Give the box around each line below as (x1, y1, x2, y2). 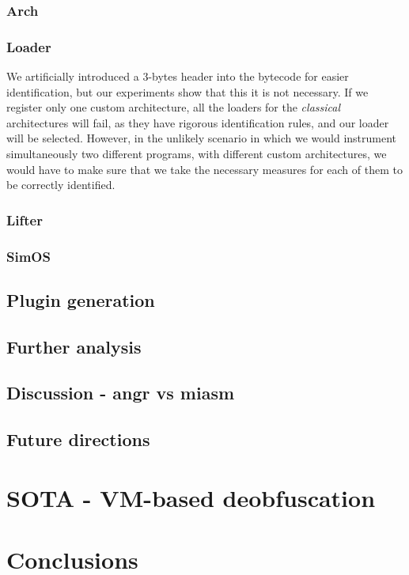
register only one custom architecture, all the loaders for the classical (6, 99, 341, 115)
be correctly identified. (6, 176, 116, 193)
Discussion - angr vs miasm (6, 380, 235, 405)
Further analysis (6, 334, 142, 358)
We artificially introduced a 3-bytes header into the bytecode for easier (6, 68, 349, 85)
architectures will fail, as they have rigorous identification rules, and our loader (6, 114, 389, 131)
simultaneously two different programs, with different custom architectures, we (6, 146, 387, 162)
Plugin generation (6, 287, 155, 312)
